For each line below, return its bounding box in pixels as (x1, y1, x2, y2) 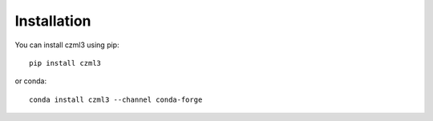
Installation (14, 12, 91, 30)
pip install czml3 (29, 58, 102, 67)
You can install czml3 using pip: (14, 40, 119, 50)
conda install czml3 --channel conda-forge (29, 95, 203, 104)
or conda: (14, 76, 47, 86)
